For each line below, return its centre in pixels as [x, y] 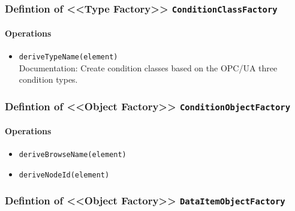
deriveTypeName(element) [68, 57]
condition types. [48, 79]
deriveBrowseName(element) [73, 155]
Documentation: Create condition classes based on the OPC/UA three [148, 67]
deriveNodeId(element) [64, 175]
